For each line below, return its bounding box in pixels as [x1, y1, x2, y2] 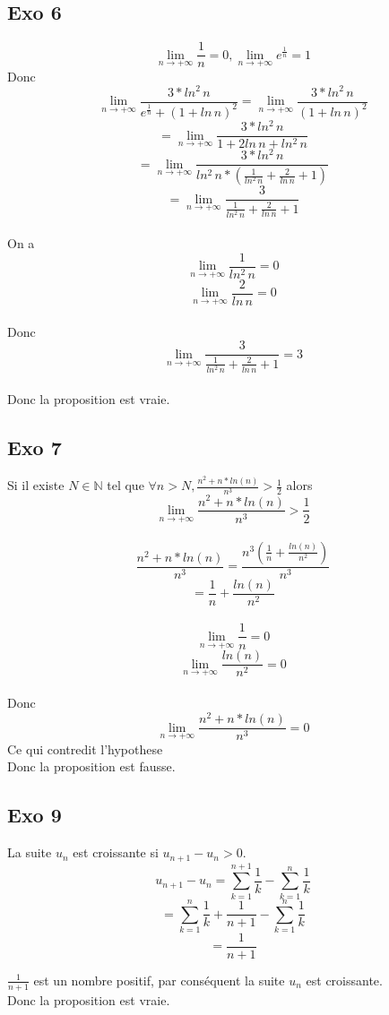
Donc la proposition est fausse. [7, 757, 176, 776]
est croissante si [73, 843, 159, 862]
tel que [107, 476, 144, 495]
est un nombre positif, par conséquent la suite [33, 970, 285, 989]
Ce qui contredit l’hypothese [7, 739, 163, 758]
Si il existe [7, 476, 65, 495]
